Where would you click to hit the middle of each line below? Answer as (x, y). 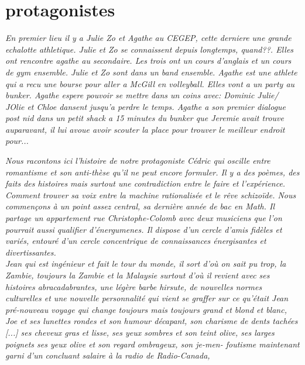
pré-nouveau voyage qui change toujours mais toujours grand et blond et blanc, (146, 309)
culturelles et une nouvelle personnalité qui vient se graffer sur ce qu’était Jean (147, 298)
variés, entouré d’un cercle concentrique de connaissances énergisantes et (136, 241)
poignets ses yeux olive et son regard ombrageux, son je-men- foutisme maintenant (152, 344)
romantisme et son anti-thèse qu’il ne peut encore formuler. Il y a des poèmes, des (152, 172)
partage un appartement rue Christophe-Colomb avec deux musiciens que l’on (144, 218)
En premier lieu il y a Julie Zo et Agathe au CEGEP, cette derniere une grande (148, 38)
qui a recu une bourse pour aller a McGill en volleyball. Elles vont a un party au (150, 83)
